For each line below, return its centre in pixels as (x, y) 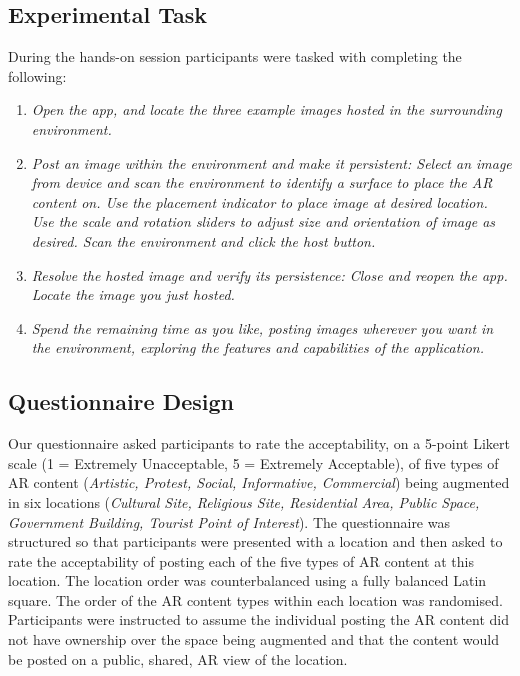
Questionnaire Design (121, 401)
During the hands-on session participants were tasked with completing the (235, 56)
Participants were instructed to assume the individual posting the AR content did (259, 619)
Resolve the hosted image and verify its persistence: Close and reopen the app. (269, 274)
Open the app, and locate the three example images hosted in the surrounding (266, 109)
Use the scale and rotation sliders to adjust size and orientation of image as (263, 221)
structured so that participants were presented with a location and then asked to (255, 541)
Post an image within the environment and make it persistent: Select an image (271, 162)
